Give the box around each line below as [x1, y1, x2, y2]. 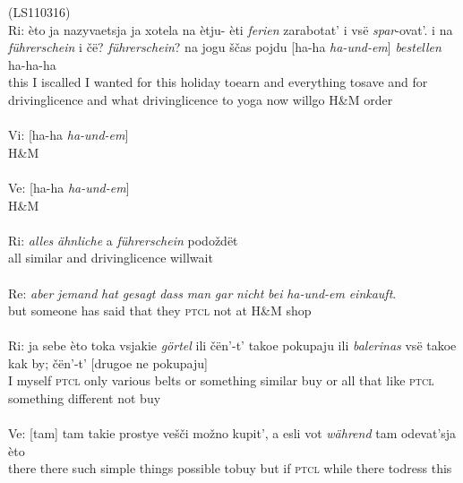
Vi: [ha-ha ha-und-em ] [8, 125, 129, 144]
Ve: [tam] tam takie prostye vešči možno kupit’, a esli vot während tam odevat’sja [8, 424, 457, 443]
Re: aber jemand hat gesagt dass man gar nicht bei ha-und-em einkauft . [8, 283, 397, 302]
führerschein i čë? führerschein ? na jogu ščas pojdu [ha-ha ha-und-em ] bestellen [8, 38, 442, 56]
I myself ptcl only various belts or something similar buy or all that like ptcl [8, 371, 434, 390]
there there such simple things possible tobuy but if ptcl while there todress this [8, 459, 452, 478]
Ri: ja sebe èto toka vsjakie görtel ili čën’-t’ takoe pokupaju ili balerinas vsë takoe [8, 336, 457, 355]
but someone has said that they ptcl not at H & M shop [8, 301, 312, 320]
